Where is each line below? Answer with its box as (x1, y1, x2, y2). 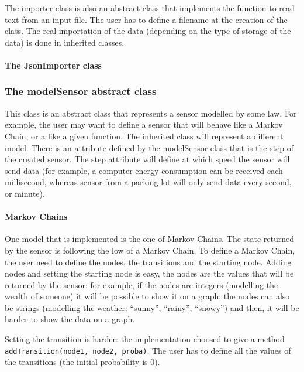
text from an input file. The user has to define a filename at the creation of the (5, 13, 288, 25)
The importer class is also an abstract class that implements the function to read (5, 2, 295, 13)
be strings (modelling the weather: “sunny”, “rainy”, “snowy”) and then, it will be (5, 301, 299, 313)
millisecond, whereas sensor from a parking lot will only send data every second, (5, 176, 292, 188)
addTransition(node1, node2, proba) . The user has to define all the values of (5, 344, 291, 356)
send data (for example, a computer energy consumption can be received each (5, 164, 283, 176)
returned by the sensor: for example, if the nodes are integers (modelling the (5, 278, 278, 291)
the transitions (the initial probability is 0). (5, 356, 160, 368)
